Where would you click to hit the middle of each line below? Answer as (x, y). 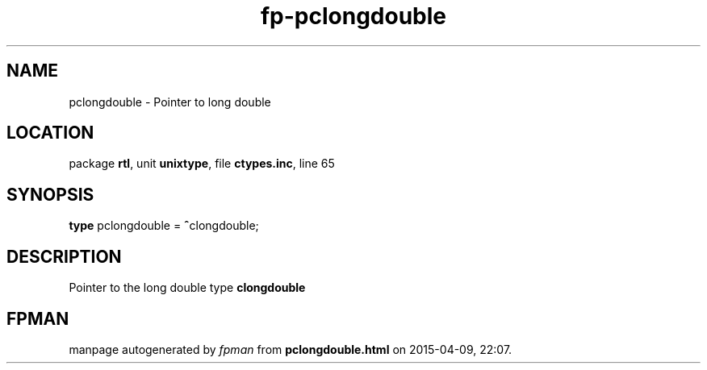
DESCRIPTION (64, 256)
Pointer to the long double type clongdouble (187, 288)
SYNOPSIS (50, 194)
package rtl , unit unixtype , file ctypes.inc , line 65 (202, 164)
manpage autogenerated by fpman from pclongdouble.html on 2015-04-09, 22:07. (291, 349)
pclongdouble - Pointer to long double (170, 102)
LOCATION (50, 133)
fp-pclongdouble (353, 16)
